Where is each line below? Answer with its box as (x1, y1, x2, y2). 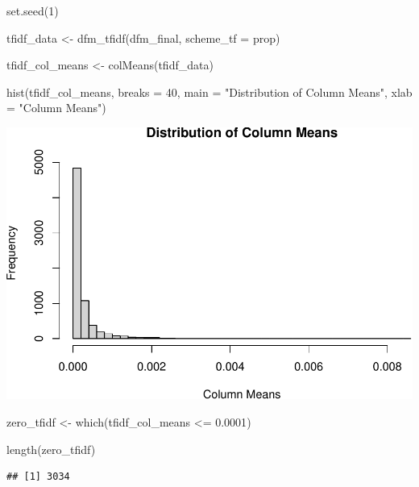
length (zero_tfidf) (6, 440, 96, 457)
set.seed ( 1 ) (6, 2, 59, 19)
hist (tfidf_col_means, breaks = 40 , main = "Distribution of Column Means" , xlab (6, 83, 413, 100)
